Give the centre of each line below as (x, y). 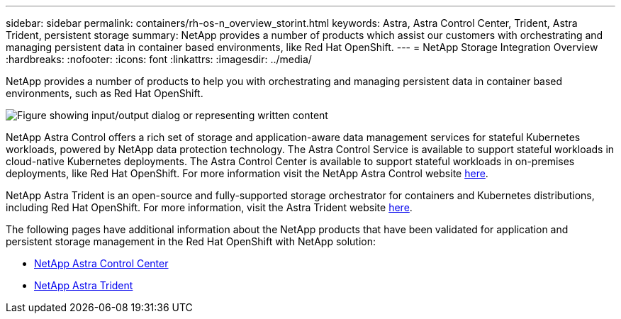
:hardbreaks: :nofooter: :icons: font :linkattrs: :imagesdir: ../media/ (159, 59)
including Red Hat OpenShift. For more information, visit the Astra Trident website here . (209, 207)
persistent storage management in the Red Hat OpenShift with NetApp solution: (191, 241)
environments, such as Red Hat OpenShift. (105, 93)
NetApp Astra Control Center (101, 263)
